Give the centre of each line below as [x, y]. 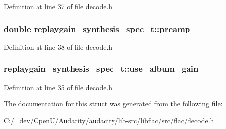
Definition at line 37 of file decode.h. [59, 6]
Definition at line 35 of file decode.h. [59, 87]
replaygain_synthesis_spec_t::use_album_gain [101, 69]
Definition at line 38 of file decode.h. [59, 47]
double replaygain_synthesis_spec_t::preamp [97, 28]
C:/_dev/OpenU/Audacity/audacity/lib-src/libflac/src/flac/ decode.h [109, 120]
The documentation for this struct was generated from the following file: [113, 104]
